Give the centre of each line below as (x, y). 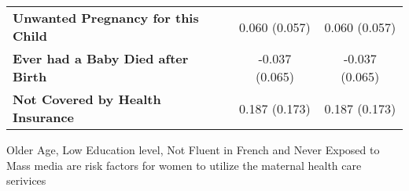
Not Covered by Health (87, 99)
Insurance (44, 117)
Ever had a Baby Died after (101, 58)
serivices (26, 180)
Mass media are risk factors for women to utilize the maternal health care (184, 165)
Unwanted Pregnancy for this (106, 18)
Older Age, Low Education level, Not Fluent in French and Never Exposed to (193, 150)
